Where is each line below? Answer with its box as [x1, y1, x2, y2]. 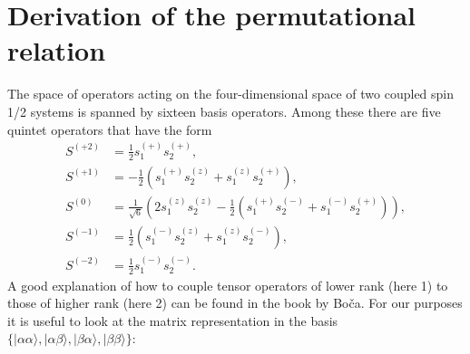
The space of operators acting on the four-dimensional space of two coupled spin [7, 84, 455, 103]
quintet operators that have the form [7, 120, 212, 139]
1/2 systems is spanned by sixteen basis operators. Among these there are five [7, 101, 441, 120]
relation [7, 32, 106, 69]
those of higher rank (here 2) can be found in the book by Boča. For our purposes [7, 293, 463, 312]
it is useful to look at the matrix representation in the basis [7, 311, 338, 330]
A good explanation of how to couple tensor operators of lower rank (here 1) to [7, 275, 448, 294]
